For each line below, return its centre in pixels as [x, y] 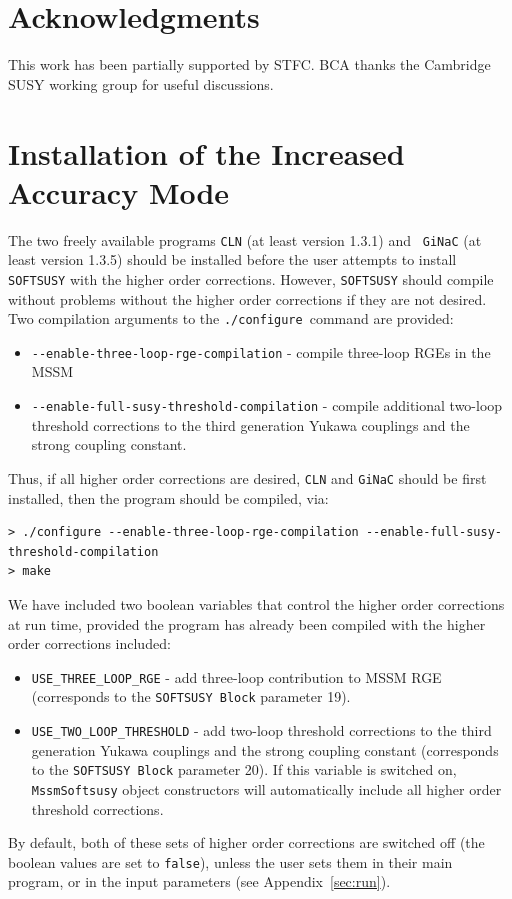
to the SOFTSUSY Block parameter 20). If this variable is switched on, [244, 769]
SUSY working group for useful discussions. [141, 83]
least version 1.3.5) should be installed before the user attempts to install [232, 259]
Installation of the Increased [206, 152]
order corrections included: [89, 643]
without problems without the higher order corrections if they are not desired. [247, 298]
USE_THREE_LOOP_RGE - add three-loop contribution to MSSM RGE [236, 676]
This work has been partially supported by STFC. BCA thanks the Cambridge [249, 64]
